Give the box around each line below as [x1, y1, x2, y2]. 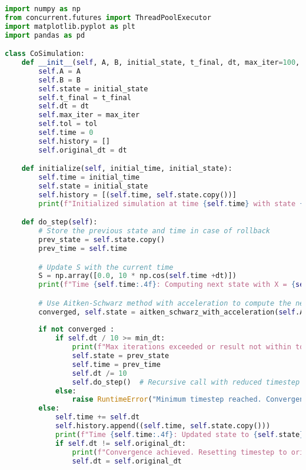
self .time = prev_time [72, 360, 161, 369]
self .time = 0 [38, 128, 94, 137]
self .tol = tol [38, 120, 98, 128]
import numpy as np [5, 5, 81, 13]
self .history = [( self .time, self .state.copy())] [38, 190, 237, 199]
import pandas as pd [5, 31, 85, 39]
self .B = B [38, 75, 81, 84]
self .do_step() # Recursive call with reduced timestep [72, 378, 300, 386]
